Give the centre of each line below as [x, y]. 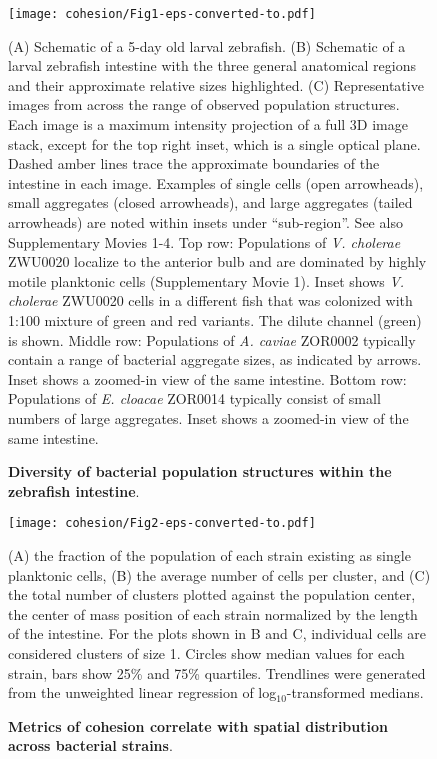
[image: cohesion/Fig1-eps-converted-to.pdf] [162, 14]
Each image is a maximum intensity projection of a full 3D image [208, 124]
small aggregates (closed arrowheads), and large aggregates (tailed [210, 202]
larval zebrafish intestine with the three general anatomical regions [212, 65]
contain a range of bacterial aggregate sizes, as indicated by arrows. [215, 359]
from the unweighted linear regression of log [142, 692]
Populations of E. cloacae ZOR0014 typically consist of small [194, 398]
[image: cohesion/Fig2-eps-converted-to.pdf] [162, 523]
